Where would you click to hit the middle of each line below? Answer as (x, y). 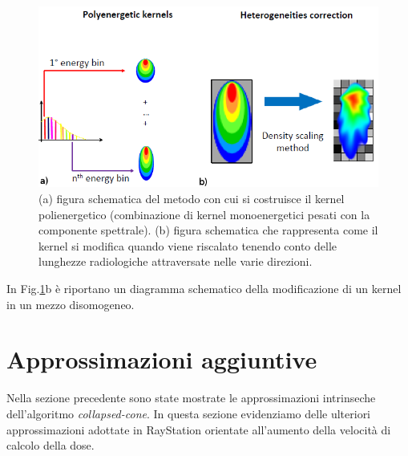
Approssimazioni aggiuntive (162, 359)
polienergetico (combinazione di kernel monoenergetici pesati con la (204, 214)
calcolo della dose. (50, 445)
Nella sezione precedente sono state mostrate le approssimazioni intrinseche (191, 398)
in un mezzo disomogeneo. (71, 304)
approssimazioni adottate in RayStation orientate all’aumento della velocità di (199, 429)
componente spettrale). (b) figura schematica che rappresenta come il (208, 230)
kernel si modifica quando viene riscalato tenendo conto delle (188, 245)
